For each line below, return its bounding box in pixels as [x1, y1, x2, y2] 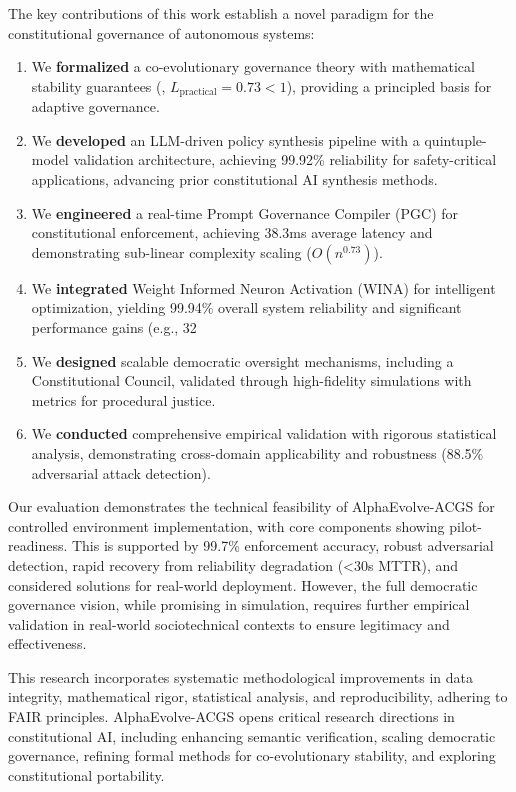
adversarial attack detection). [31, 462, 211, 483]
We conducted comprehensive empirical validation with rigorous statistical [31, 423, 497, 444]
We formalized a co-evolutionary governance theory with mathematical [31, 56, 475, 77]
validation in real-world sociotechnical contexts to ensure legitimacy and [8, 613, 450, 634]
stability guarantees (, [31, 75, 166, 96]
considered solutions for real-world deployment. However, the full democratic [8, 574, 478, 595]
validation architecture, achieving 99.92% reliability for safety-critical [73, 149, 497, 170]
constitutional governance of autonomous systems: [8, 22, 315, 43]
